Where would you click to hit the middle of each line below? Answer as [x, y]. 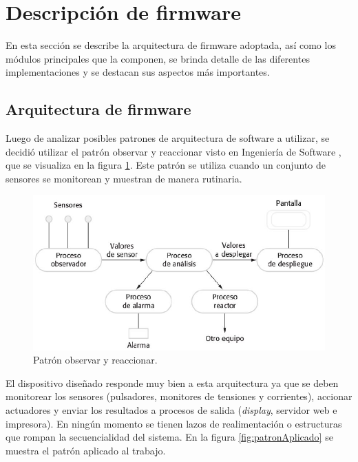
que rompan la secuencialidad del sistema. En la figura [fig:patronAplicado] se [169, 437]
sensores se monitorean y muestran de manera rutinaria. [124, 178]
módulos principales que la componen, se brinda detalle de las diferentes [158, 58]
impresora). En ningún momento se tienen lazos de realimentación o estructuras [174, 423]
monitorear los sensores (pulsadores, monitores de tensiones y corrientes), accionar [179, 396]
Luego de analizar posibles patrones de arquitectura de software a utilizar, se [168, 138]
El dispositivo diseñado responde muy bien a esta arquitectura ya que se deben [172, 382]
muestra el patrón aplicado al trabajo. [86, 450]
